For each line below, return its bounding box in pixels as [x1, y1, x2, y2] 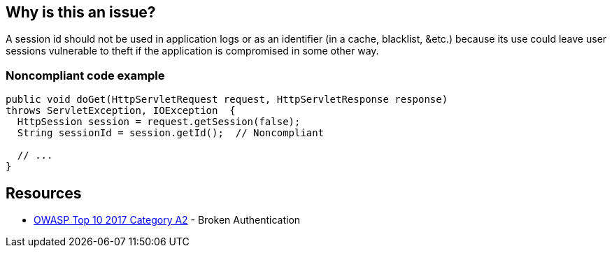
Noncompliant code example [6, 68, 165, 82]
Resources [6, 184, 82, 202]
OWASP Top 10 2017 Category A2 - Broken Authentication [34, 214, 301, 226]
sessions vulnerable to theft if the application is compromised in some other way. [6, 45, 379, 57]
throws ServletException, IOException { [6, 105, 236, 117]
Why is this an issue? [6, 3, 156, 21]
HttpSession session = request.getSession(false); [17, 116, 301, 128]
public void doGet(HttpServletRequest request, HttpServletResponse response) [6, 94, 448, 106]
